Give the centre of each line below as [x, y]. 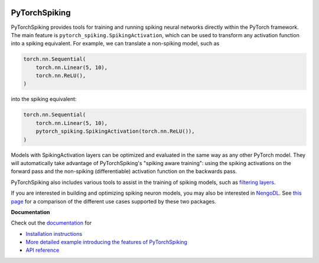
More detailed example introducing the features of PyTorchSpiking [106, 242]
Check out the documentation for [51, 223]
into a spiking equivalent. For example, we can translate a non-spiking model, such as [115, 44]
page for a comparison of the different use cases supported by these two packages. [114, 201]
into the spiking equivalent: [44, 99]
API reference [43, 250]
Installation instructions [54, 234]
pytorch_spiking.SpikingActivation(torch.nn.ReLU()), [115, 131]
